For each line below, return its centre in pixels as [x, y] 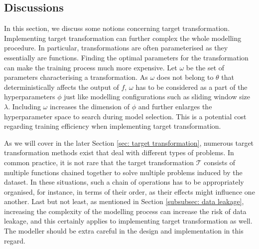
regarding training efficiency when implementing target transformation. [113, 126]
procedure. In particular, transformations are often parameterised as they [116, 48]
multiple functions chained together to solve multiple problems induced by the [123, 172]
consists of [220, 162]
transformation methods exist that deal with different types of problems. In [119, 152]
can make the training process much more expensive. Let [91, 67]
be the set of [205, 67]
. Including [24, 106]
